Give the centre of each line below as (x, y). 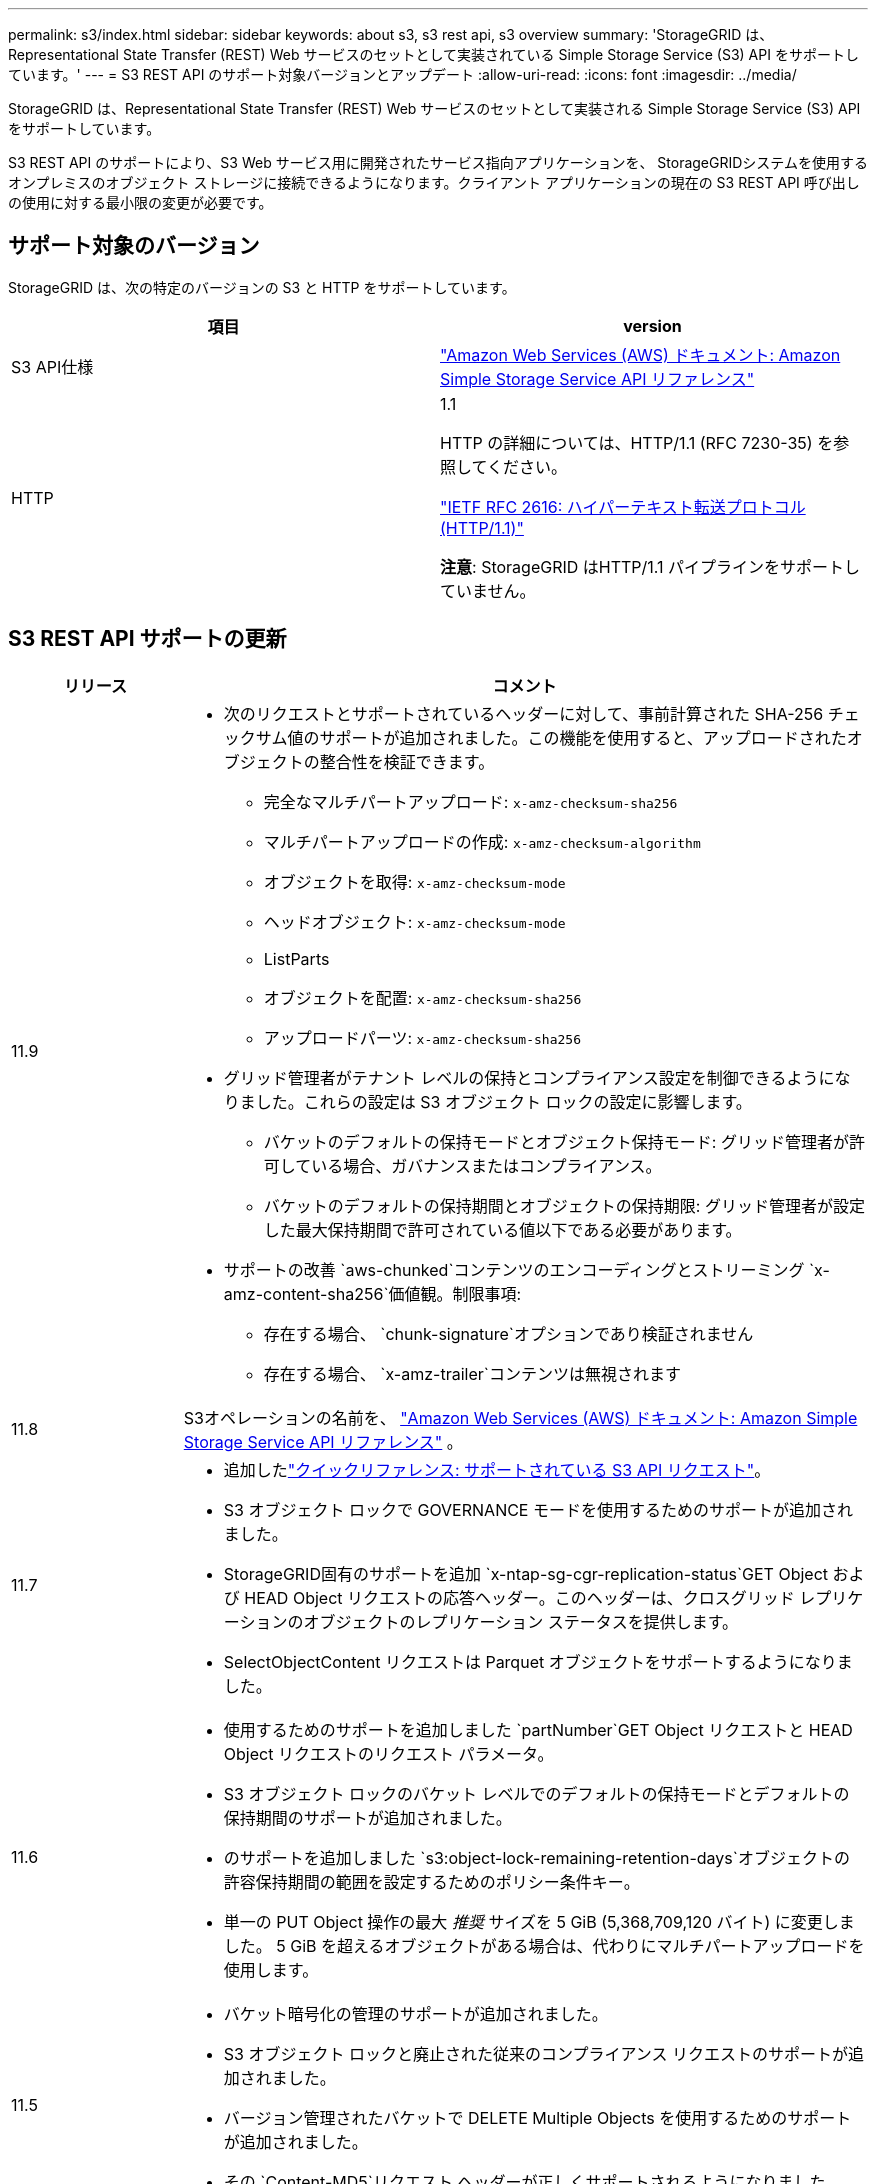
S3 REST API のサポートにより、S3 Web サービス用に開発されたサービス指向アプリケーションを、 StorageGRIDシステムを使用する (438, 162)
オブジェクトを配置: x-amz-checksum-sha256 (422, 997)
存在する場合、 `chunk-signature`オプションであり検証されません (508, 1333)
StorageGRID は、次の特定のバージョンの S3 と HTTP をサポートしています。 (262, 287)
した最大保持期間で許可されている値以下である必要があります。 (502, 1229)
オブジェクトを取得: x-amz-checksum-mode (414, 881)
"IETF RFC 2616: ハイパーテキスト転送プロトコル (623, 506)
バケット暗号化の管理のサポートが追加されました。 (415, 2013)
